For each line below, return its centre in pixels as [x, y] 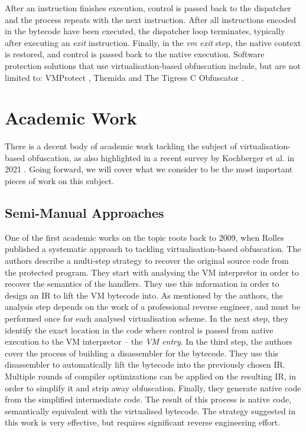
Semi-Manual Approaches [84, 213]
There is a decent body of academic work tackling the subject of [121, 146]
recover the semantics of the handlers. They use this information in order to [142, 284]
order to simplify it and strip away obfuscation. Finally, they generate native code [153, 387]
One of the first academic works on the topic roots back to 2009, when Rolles [144, 237]
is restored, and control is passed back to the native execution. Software [135, 54]
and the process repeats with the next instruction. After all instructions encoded [151, 19]
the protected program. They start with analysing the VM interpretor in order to [152, 272]
